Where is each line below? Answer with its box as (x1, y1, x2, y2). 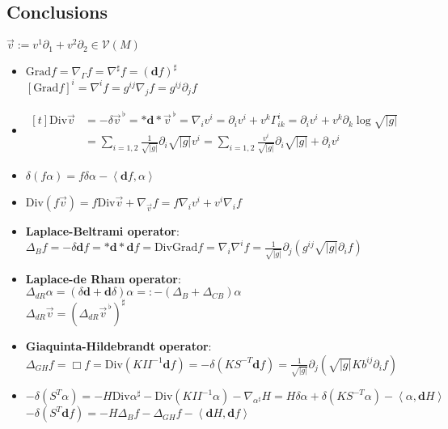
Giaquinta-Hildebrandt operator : (25, 337, 212, 354)
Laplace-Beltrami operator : (25, 223, 180, 240)
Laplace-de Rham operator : (25, 270, 181, 287)
